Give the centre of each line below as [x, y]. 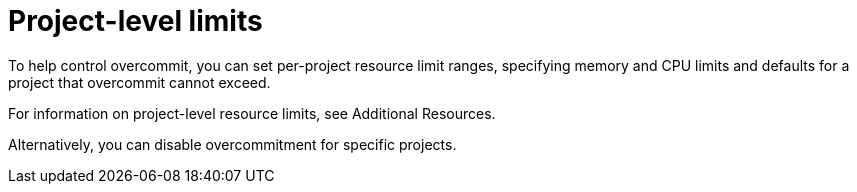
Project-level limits [135, 21]
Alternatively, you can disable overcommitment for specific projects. [232, 144]
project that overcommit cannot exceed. [139, 82]
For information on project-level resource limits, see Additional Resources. [252, 113]
